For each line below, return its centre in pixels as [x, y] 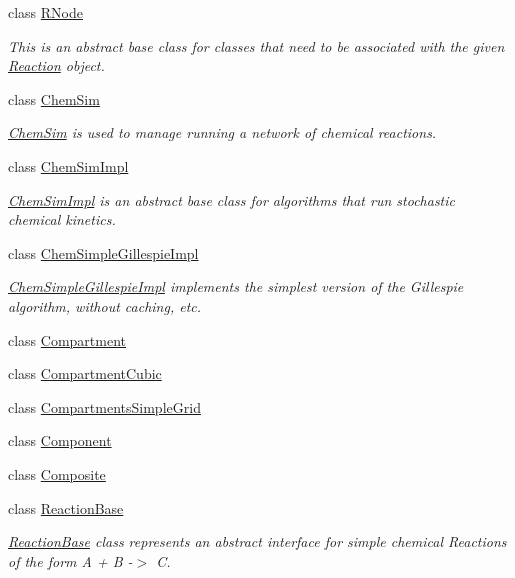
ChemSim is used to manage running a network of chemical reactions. [222, 132]
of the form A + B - [70, 560]
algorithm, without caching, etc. [105, 305]
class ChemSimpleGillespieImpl [103, 252]
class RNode [46, 12]
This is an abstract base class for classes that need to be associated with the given [256, 45]
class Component [60, 440]
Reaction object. [56, 65]
